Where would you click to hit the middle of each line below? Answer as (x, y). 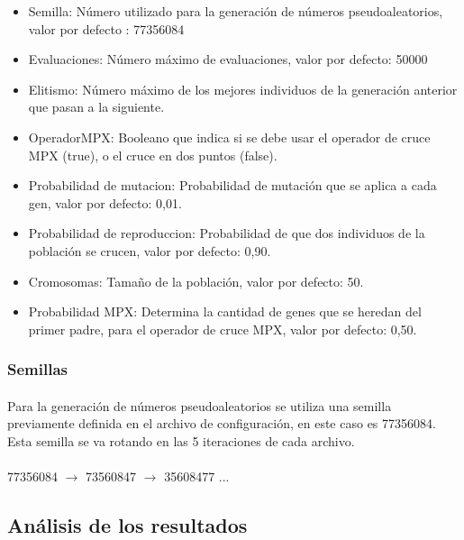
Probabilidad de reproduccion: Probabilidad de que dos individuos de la (227, 233)
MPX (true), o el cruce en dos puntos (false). (153, 155)
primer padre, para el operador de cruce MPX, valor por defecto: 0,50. (223, 329)
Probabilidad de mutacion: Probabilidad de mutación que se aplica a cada (232, 185)
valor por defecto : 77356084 (106, 28)
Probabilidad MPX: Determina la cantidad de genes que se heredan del (225, 311)
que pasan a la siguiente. (96, 107)
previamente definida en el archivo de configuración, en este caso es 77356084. (222, 423)
